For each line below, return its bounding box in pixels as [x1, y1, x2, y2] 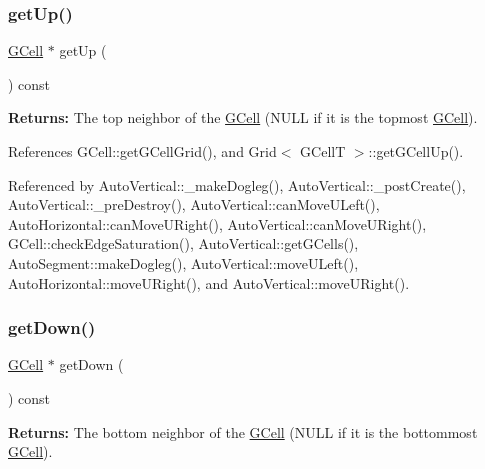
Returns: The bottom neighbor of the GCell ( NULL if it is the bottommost [8, 421, 478, 442]
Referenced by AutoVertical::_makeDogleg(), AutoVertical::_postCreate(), [8, 174, 466, 195]
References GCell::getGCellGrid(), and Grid [8, 141, 277, 161]
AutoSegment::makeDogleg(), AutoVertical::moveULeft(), [8, 252, 359, 273]
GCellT [300, 141, 346, 161]
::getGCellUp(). [368, 141, 464, 161]
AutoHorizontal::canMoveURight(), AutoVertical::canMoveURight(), [8, 213, 427, 234]
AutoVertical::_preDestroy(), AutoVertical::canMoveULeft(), [8, 194, 380, 215]
